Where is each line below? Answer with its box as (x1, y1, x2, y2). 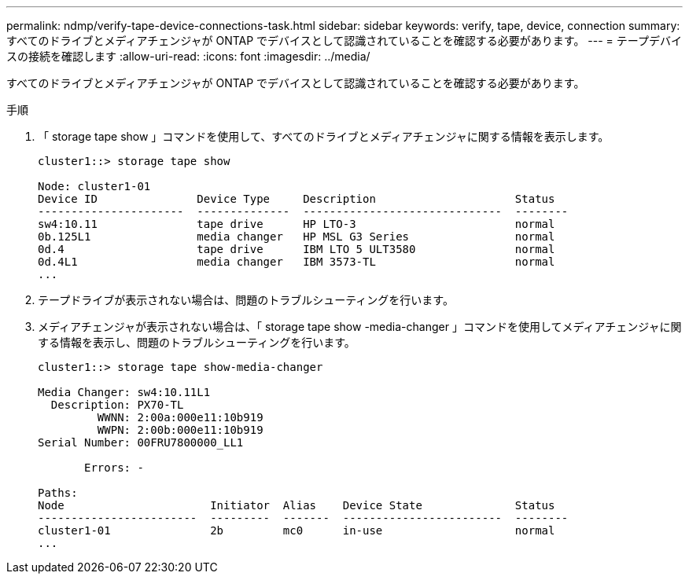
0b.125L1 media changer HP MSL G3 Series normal (38, 230, 555, 243)
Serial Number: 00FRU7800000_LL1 (38, 436, 244, 449)
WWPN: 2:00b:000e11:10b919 (97, 424, 263, 436)
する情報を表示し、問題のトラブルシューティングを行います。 (38, 336, 356, 349)
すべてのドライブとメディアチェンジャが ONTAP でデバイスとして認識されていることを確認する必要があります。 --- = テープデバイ (6, 34, 682, 47)
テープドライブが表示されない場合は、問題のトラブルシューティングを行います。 (38, 293, 454, 307)
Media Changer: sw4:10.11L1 (38, 386, 211, 398)
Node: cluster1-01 (38, 180, 151, 193)
